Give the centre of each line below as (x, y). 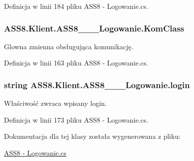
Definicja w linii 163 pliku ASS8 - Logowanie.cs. (76, 63)
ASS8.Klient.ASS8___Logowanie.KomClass (94, 28)
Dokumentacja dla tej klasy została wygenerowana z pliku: (92, 136)
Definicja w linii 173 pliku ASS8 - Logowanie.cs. (76, 119)
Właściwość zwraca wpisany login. (55, 103)
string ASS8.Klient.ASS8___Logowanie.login (97, 84)
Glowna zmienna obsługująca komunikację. (69, 46)
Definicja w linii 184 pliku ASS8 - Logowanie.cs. (76, 6)
